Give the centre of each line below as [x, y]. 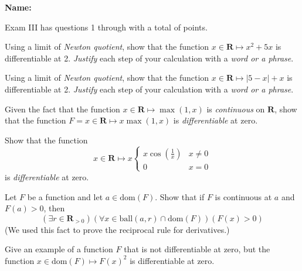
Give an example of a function [59, 249]
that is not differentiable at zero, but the [197, 249]
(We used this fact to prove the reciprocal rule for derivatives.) [117, 229]
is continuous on [236, 109]
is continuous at [243, 196]
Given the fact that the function [62, 109]
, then [54, 208]
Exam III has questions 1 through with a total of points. [106, 27]
